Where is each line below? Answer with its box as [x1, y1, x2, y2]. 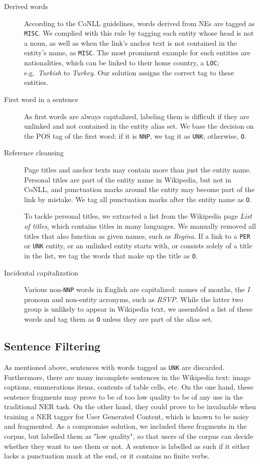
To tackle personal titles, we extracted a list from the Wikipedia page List [24, 211, 252, 221]
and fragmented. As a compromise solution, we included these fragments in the [4, 421, 247, 431]
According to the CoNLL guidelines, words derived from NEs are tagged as [24, 18, 255, 28]
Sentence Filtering [4, 338, 101, 354]
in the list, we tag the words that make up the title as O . [24, 250, 198, 260]
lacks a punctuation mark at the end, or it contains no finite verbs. [4, 450, 210, 461]
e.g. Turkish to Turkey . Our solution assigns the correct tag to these [24, 67, 234, 77]
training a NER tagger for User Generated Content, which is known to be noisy [4, 411, 249, 421]
